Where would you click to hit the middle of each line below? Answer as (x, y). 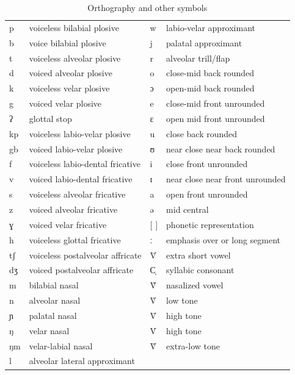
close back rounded (202, 133)
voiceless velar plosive (69, 88)
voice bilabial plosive (67, 42)
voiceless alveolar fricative (77, 194)
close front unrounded (207, 164)
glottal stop (50, 118)
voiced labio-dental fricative (81, 179)
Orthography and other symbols (147, 7)
